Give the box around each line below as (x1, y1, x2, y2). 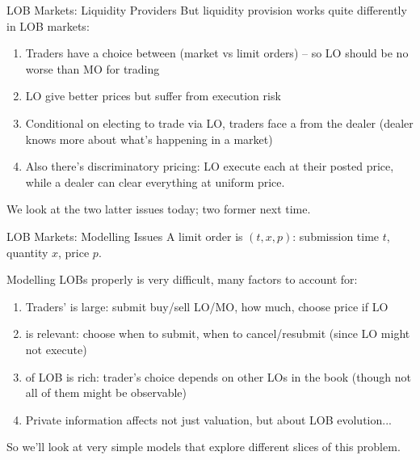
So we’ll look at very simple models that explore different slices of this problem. (6, 438, 401, 455)
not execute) (25, 340, 87, 357)
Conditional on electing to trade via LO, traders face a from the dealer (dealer (25, 114, 414, 131)
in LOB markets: (6, 17, 90, 34)
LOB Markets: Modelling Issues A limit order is (6, 227, 243, 244)
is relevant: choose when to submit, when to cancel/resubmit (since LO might (25, 325, 410, 342)
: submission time (292, 227, 380, 244)
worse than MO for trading (25, 60, 160, 77)
